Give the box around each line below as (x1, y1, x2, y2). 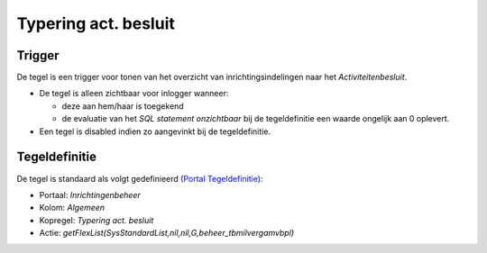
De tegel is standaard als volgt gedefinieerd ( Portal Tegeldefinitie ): (16, 173, 263, 184)
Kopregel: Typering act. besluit (39, 214, 154, 225)
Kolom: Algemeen (39, 203, 106, 213)
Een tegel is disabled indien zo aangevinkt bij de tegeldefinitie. (39, 126, 271, 137)
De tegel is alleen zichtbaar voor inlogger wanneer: (39, 88, 229, 99)
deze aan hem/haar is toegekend (61, 100, 184, 112)
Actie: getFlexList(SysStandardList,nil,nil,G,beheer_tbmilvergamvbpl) (39, 228, 295, 239)
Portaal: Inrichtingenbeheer (39, 189, 142, 200)
